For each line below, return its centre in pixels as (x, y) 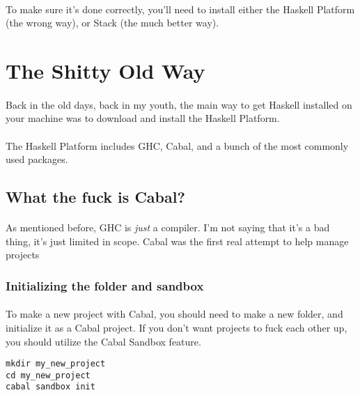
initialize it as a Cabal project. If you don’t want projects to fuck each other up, (177, 327)
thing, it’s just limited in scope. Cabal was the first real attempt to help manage (177, 241)
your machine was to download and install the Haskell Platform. (143, 118)
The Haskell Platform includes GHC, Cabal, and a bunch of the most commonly (177, 145)
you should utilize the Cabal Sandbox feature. (103, 341)
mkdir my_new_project (56, 364)
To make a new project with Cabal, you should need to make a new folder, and (174, 314)
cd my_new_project (48, 375)
